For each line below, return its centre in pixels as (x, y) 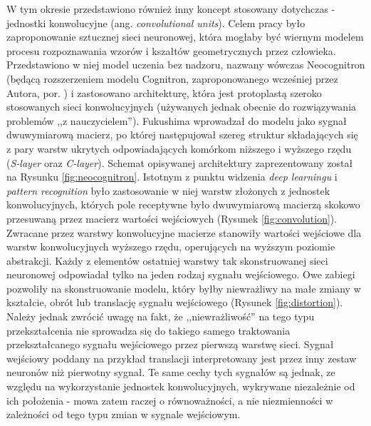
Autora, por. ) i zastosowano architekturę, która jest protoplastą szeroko (164, 92)
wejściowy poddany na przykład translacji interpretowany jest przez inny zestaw (182, 358)
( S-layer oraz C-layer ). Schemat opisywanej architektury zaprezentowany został (180, 162)
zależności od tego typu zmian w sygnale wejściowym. (124, 414)
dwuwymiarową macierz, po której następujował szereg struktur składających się (182, 135)
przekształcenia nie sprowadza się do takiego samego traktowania (148, 330)
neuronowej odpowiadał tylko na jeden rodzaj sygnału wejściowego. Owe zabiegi (181, 274)
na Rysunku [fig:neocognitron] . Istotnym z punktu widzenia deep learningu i (172, 177)
